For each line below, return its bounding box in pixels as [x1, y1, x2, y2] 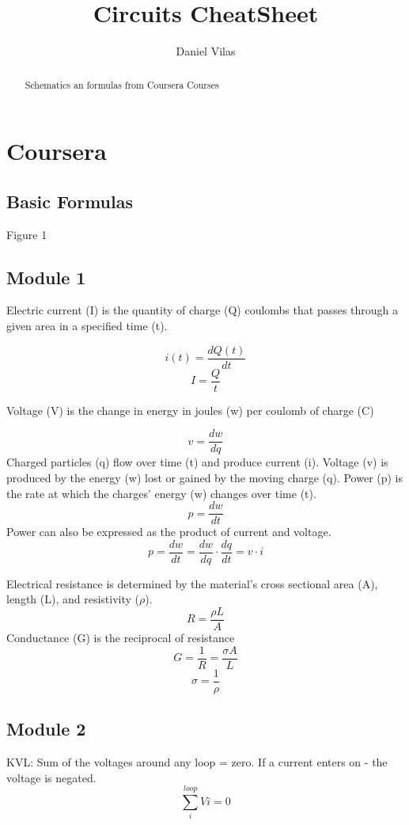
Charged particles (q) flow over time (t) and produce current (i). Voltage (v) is [6, 454, 388, 470]
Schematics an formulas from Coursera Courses [25, 78, 219, 91]
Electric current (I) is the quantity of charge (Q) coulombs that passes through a [6, 302, 399, 318]
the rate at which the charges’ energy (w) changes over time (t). [6, 485, 316, 501]
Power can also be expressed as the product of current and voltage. [6, 523, 331, 540]
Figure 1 [6, 226, 47, 242]
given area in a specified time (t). [6, 317, 168, 333]
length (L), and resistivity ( [6, 591, 140, 607]
